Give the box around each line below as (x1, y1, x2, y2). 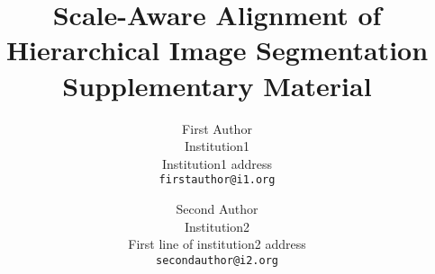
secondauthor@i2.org (155, 253, 279, 267)
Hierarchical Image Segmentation (5, 31, 429, 68)
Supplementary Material (62, 66, 372, 103)
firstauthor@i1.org (159, 173, 276, 187)
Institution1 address (161, 154, 272, 172)
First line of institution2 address (128, 234, 306, 253)
